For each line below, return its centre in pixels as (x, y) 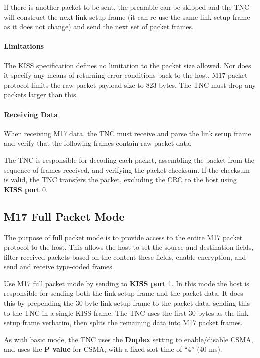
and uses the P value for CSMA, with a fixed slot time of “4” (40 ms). (113, 349)
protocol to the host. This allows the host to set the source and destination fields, (129, 247)
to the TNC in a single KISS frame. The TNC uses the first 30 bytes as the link (126, 313)
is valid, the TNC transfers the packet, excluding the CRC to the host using (120, 180)
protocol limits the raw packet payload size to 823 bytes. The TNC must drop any (130, 84)
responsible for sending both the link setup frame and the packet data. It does (124, 293)
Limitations (24, 46)
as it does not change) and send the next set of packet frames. (99, 26)
